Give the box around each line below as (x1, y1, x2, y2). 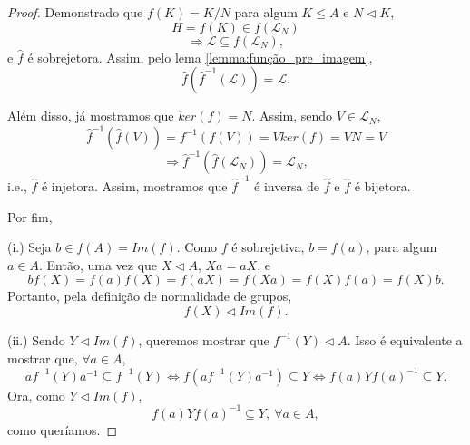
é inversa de (254, 176, 320, 195)
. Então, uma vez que (39, 255, 158, 274)
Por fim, (7, 207, 53, 226)
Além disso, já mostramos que (7, 106, 174, 125)
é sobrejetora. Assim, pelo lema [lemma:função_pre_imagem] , (27, 47, 373, 66)
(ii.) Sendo (7, 330, 65, 349)
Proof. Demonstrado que (7, 3, 143, 21)
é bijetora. (354, 176, 411, 195)
